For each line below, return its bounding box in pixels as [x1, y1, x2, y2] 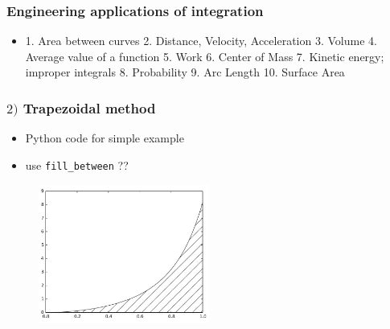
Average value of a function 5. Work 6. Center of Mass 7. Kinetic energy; [25, 47, 384, 64]
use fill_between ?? [25, 156, 129, 173]
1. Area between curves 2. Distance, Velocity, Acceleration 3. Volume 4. [25, 32, 377, 49]
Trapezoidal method [23, 97, 156, 117]
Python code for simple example [25, 130, 184, 146]
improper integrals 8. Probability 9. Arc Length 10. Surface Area [25, 64, 345, 80]
